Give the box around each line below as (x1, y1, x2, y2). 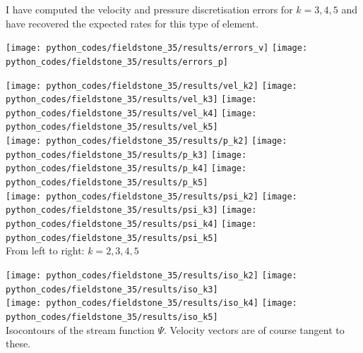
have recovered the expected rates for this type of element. (6, 16, 259, 30)
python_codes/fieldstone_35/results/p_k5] (6, 178, 208, 188)
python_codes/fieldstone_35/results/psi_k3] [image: (6, 205, 257, 216)
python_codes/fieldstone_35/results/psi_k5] (6, 233, 218, 243)
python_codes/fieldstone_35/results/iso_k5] (6, 311, 218, 322)
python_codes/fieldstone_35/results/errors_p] (6, 56, 228, 67)
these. (6, 336, 31, 351)
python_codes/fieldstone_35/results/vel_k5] (6, 122, 218, 132)
